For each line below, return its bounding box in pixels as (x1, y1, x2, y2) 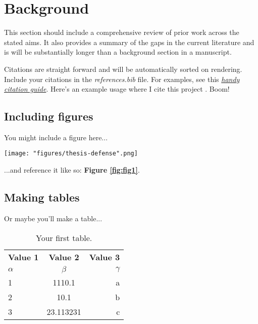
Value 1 (8, 251, 39, 263)
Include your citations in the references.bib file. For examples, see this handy (4, 73, 240, 84)
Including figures (4, 108, 93, 124)
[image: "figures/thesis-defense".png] (4, 150, 138, 157)
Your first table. (35, 231, 92, 244)
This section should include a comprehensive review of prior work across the (4, 27, 239, 37)
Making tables (4, 189, 80, 205)
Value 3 (89, 251, 120, 263)
